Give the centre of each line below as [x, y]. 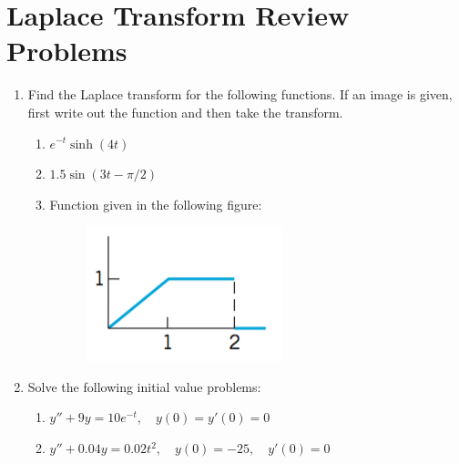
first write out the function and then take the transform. [185, 112]
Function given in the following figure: [156, 204]
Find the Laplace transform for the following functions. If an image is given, [240, 94]
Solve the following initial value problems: [144, 386]
